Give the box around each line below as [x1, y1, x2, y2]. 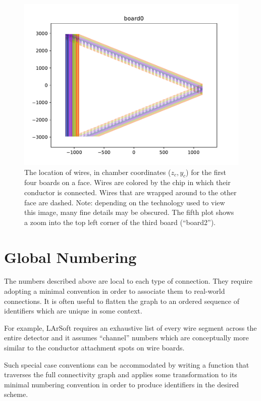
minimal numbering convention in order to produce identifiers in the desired [4, 379, 239, 389]
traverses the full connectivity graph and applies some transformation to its [4, 369, 237, 380]
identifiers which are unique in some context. [4, 305, 142, 316]
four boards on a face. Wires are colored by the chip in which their [24, 177, 231, 188]
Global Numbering [4, 246, 137, 267]
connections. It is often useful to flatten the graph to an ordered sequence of [4, 295, 239, 306]
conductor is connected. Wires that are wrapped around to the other [24, 187, 237, 197]
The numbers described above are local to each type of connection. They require [4, 276, 252, 286]
